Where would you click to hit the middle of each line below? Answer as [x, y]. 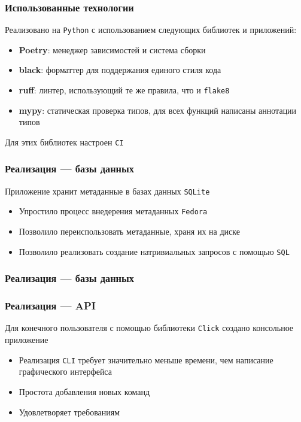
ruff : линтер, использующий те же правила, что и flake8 [124, 90]
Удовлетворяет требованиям [69, 412]
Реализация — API [50, 306]
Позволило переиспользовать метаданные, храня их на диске [129, 231]
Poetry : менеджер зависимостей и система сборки [112, 49]
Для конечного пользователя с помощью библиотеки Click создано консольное [149, 328]
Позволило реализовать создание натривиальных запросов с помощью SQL [154, 251]
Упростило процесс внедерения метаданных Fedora [113, 211]
